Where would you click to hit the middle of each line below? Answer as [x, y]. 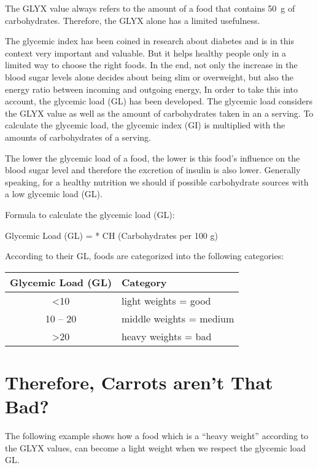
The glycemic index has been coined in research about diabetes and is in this [150, 41]
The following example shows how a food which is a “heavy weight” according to [157, 435]
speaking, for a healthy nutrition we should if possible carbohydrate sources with [157, 181]
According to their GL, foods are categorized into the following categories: [145, 256]
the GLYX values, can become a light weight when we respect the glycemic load [156, 447]
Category [144, 282]
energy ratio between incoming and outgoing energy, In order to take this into [152, 89]
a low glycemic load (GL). [54, 194]
